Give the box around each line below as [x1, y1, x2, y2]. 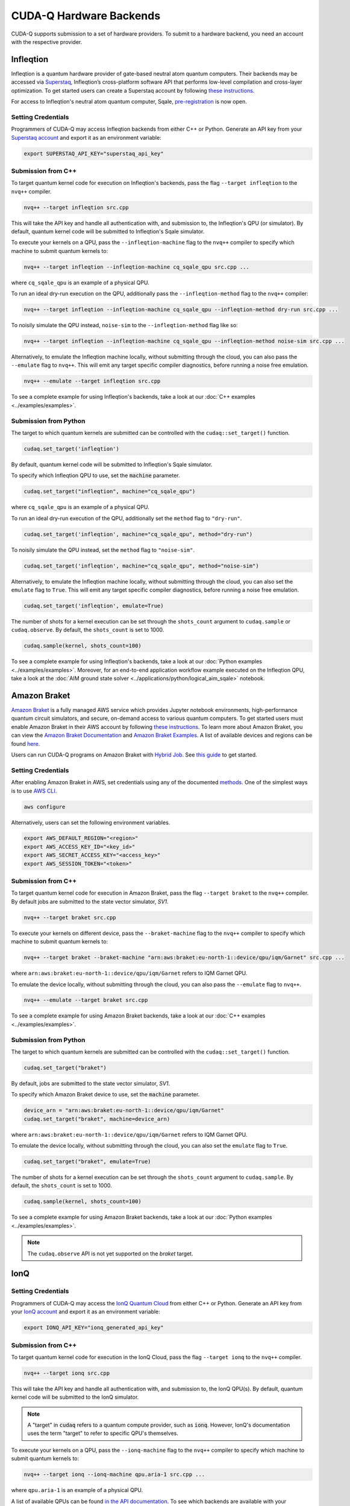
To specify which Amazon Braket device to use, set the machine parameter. [11, 1091, 200, 1098]
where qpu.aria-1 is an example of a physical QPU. [11, 1487, 143, 1494]
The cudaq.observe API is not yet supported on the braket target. [27, 1250, 193, 1257]
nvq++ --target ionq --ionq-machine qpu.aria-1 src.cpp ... [23, 1471, 205, 1478]
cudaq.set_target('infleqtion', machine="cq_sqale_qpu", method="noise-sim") [23, 562, 259, 569]
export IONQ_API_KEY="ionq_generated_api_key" [23, 1324, 164, 1331]
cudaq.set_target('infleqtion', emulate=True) [23, 602, 164, 610]
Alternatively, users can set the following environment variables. [11, 819, 170, 826]
